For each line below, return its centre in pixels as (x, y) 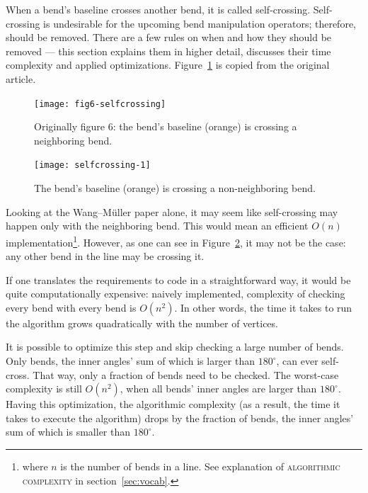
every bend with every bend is (71, 307)
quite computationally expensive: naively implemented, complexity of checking (176, 294)
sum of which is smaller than (68, 432)
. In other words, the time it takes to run (263, 307)
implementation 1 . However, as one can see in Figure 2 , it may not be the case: (176, 241)
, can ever (297, 361)
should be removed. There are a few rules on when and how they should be (169, 37)
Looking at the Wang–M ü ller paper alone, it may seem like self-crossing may (172, 211)
